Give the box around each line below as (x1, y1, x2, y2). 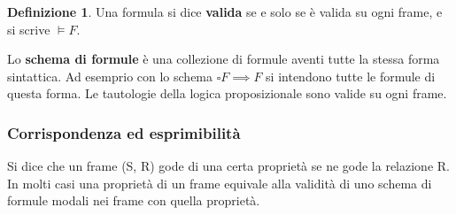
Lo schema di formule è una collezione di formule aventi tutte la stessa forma (7, 50, 440, 68)
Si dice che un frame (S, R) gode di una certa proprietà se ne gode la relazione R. (7, 157, 450, 175)
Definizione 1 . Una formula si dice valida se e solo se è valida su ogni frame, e (7, 3, 443, 20)
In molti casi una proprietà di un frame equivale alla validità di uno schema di (7, 173, 432, 192)
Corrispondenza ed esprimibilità (7, 121, 241, 143)
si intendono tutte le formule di (266, 66, 436, 85)
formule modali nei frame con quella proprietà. (7, 191, 260, 210)
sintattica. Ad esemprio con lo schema (7, 66, 213, 85)
